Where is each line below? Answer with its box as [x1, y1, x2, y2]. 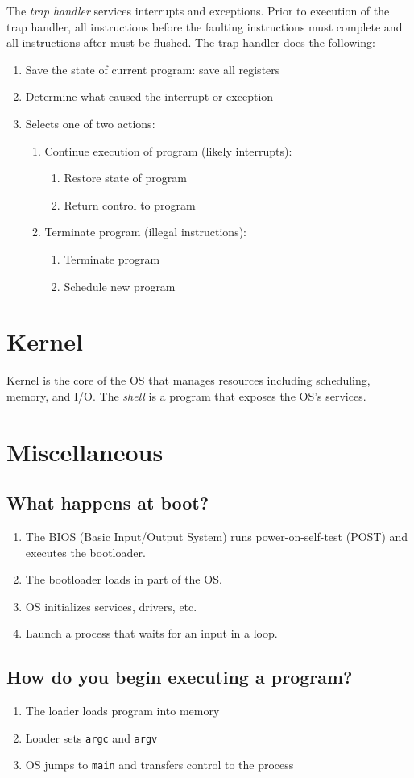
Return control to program [64, 196, 196, 213]
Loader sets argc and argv [25, 729, 158, 746]
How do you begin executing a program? [6, 664, 353, 689]
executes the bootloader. [25, 543, 146, 560]
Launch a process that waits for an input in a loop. [25, 625, 278, 642]
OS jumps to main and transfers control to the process [25, 756, 294, 773]
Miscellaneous [6, 435, 164, 468]
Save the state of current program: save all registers [25, 60, 280, 77]
